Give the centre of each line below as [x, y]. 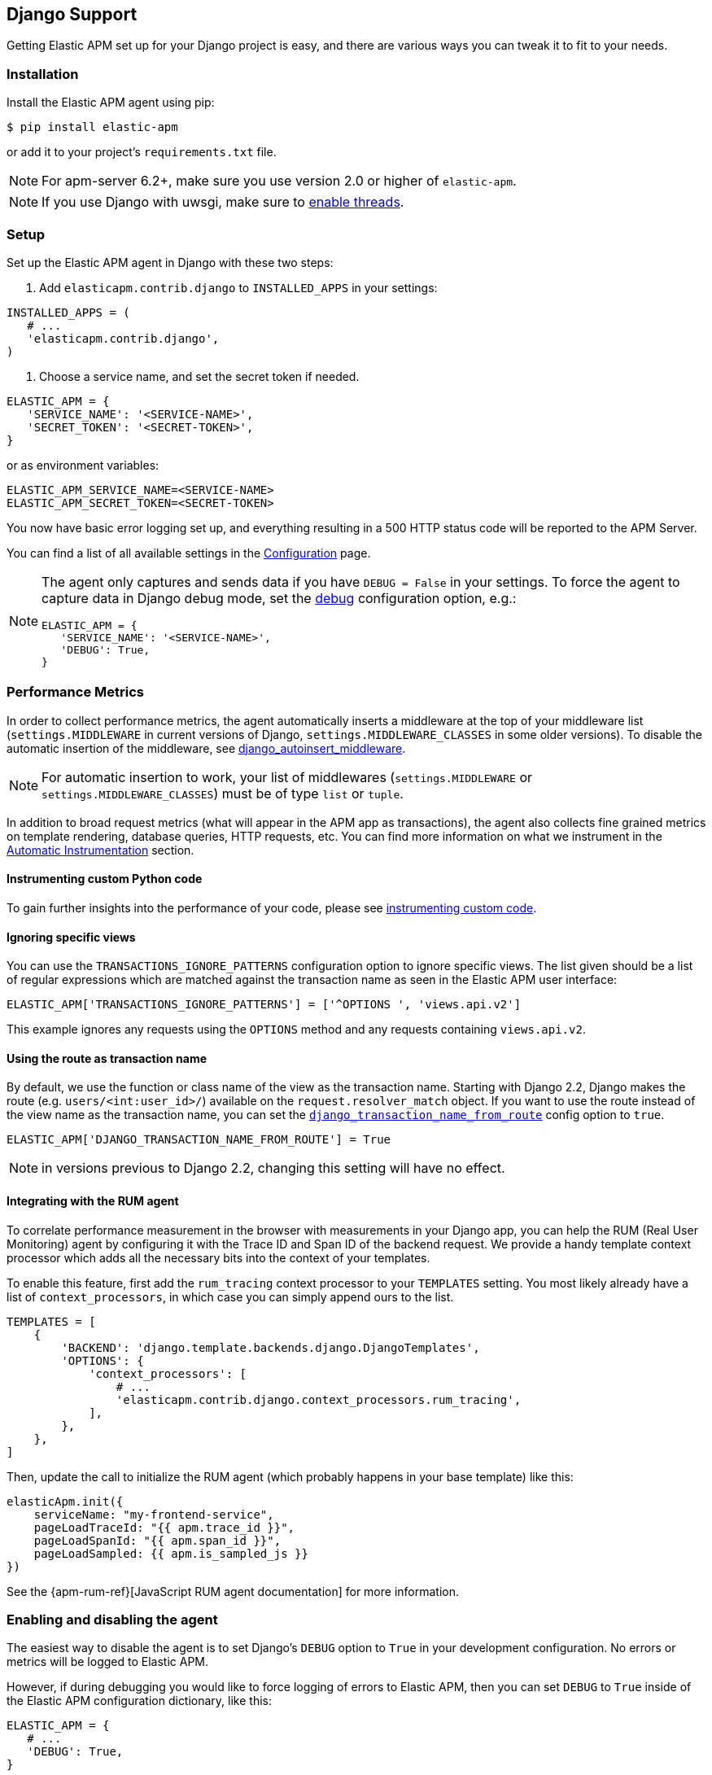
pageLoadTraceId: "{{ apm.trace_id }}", [164, 1527]
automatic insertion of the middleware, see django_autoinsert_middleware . [206, 748]
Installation [43, 74]
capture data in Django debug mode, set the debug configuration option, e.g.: [279, 598]
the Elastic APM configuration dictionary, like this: [140, 1701]
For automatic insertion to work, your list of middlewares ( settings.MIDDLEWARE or [287, 777]
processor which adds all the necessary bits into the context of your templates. [218, 1257]
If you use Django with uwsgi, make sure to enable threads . [223, 202]
